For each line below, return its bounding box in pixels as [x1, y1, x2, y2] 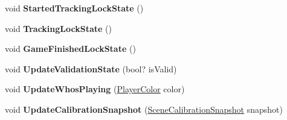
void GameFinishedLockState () [5, 42, 136, 55]
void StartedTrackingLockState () [5, 2, 144, 14]
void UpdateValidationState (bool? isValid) [5, 62, 177, 75]
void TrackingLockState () [5, 22, 112, 34]
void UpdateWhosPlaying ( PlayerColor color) [5, 83, 185, 95]
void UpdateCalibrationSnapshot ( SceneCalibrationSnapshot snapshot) [5, 103, 283, 115]
